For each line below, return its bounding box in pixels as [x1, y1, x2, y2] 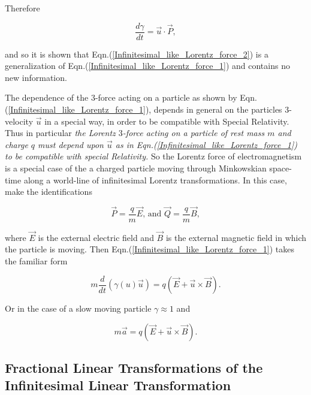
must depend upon [38, 138, 104, 150]
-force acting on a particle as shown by [95, 91, 237, 104]
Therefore [5, 2, 40, 14]
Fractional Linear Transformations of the [5, 358, 263, 377]
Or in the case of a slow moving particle [5, 302, 152, 315]
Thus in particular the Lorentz [5, 126, 116, 139]
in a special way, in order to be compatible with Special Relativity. [44, 114, 289, 127]
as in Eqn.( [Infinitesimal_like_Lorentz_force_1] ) [115, 138, 298, 150]
